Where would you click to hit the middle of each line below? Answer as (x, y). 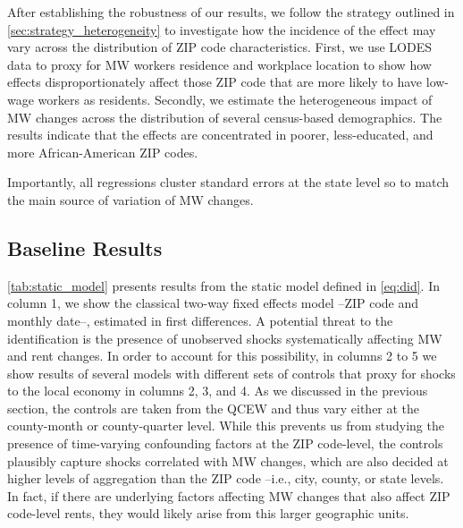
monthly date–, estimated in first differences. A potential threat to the (200, 320)
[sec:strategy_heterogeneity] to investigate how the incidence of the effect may (222, 29)
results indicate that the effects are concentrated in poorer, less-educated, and (220, 135)
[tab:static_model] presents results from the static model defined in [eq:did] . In (224, 285)
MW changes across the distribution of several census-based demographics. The (225, 117)
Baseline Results (85, 247)
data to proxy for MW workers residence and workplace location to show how (219, 64)
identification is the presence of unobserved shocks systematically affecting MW (225, 338)
